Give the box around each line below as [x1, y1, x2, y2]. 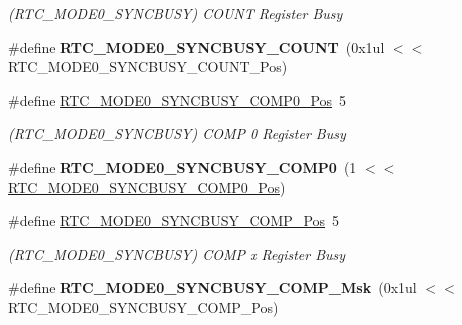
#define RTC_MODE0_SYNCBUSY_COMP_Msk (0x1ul [8, 277, 417, 298]
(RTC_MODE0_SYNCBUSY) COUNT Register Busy [8, 3, 343, 23]
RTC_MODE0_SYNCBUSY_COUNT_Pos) [8, 56, 288, 77]
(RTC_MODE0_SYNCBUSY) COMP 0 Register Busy [8, 123, 346, 144]
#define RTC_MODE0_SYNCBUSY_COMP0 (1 [8, 156, 357, 177]
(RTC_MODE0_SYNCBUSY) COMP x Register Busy [8, 243, 346, 264]
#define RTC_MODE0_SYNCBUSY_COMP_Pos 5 [8, 210, 340, 231]
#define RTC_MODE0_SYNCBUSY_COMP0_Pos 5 [8, 89, 347, 110]
